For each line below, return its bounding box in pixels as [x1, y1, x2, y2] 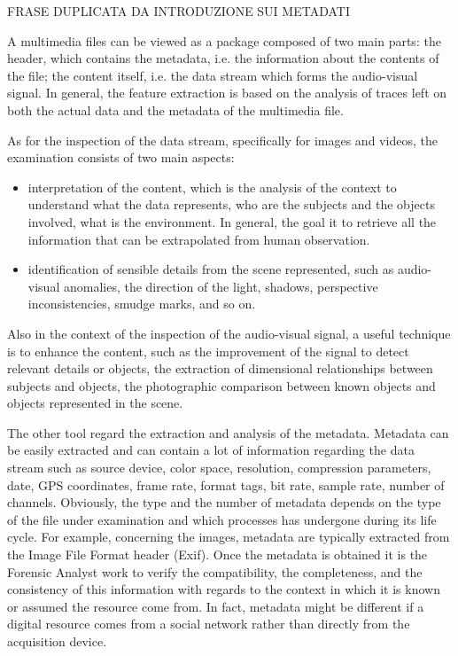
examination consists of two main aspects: [7, 148, 235, 167]
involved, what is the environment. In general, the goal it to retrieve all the [27, 212, 437, 230]
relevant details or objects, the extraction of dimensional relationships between [7, 359, 433, 378]
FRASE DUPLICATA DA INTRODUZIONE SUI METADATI [7, 2, 350, 20]
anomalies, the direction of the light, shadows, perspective [63, 277, 378, 295]
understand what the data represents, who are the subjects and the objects [27, 195, 435, 214]
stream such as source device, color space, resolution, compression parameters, [7, 458, 431, 477]
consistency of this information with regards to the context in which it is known [7, 580, 440, 598]
